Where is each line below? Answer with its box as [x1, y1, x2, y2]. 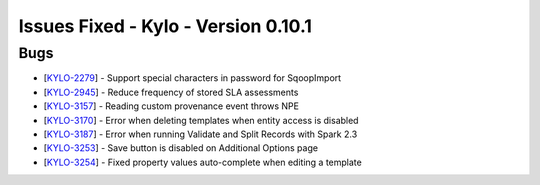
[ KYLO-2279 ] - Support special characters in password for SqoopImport [43, 72, 342, 84]
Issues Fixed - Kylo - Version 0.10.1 [18, 15, 312, 37]
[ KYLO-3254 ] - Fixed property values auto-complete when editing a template [43, 156, 362, 168]
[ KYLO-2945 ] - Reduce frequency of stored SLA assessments [43, 86, 299, 98]
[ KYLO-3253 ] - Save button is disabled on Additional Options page [43, 142, 319, 154]
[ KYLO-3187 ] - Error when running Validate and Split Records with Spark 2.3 [43, 128, 358, 140]
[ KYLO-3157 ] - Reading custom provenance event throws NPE [43, 100, 300, 112]
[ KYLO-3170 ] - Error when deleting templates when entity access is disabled [43, 114, 359, 126]
